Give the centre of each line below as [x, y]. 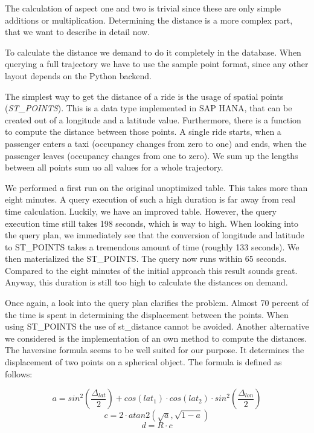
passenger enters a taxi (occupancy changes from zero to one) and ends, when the [156, 143]
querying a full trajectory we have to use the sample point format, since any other [157, 64]
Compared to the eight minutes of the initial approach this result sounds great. [151, 270]
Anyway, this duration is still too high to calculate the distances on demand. [146, 282]
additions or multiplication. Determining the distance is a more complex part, [149, 20]
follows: [19, 373]
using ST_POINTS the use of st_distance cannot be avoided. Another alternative [157, 326]
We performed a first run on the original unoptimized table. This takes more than [156, 187]
